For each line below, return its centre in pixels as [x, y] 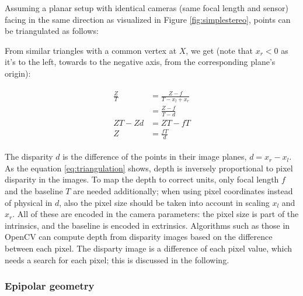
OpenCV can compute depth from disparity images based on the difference [139, 237]
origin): [18, 73]
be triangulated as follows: [52, 31]
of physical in [29, 202]
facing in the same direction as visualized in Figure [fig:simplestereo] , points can [148, 19]
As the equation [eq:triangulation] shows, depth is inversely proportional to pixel [149, 168]
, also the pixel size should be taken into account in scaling [164, 202]
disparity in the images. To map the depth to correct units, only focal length [142, 179]
